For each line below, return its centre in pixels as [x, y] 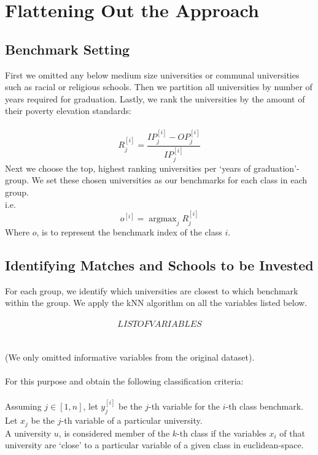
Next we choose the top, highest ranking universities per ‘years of [128, 168]
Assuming [23, 406]
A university [28, 433]
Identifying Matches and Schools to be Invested [159, 265]
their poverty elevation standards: [68, 111]
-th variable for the [184, 406]
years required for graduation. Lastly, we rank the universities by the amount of [155, 98]
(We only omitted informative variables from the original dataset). [130, 357]
